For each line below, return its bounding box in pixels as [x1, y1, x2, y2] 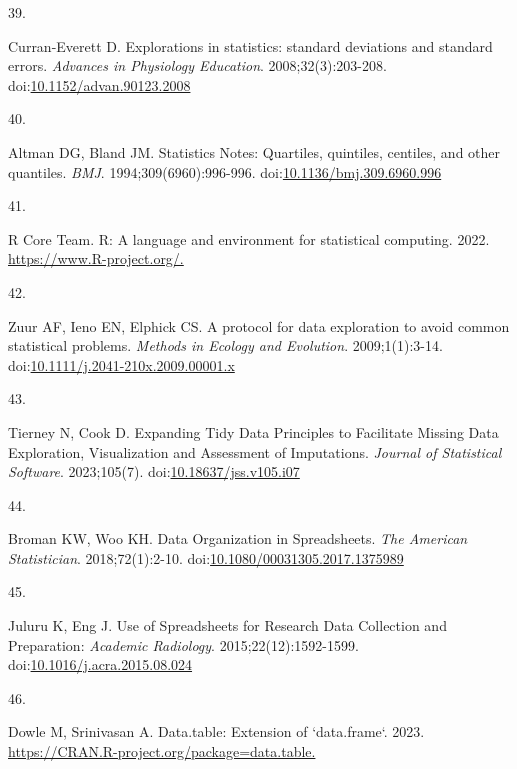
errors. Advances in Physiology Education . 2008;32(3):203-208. [8, 55, 387, 76]
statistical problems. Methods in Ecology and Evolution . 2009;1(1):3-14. [8, 335, 443, 356]
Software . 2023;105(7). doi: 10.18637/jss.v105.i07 [8, 461, 300, 482]
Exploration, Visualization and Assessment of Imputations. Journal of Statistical [8, 441, 502, 462]
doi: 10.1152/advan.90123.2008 [8, 74, 191, 95]
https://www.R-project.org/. [8, 248, 184, 269]
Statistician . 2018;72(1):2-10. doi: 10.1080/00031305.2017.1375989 [8, 547, 404, 568]
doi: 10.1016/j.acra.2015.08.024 [8, 654, 193, 675]
